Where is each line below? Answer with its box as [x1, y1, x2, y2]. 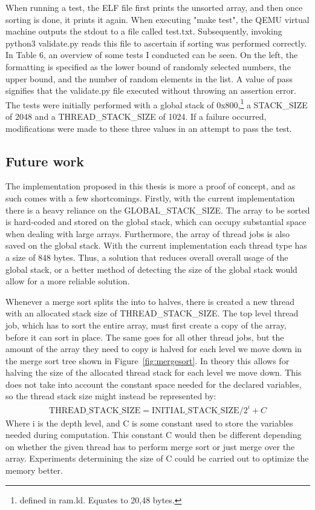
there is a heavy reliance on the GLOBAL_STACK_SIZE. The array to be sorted [5, 203, 310, 216]
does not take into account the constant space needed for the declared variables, [5, 378, 302, 390]
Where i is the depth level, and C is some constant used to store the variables [5, 416, 293, 429]
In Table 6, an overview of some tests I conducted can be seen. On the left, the [5, 48, 298, 61]
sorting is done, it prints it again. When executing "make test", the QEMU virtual [5, 13, 310, 25]
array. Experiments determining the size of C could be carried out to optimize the [5, 452, 309, 465]
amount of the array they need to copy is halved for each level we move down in [5, 342, 302, 355]
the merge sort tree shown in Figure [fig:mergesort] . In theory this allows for [5, 354, 290, 367]
